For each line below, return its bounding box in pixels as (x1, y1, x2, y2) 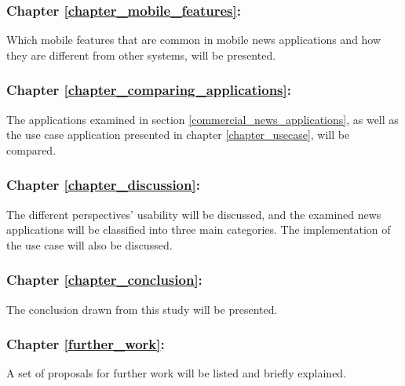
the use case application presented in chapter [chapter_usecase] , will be (6, 126, 350, 143)
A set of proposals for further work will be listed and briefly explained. (6, 365, 347, 381)
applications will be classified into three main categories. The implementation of (6, 221, 391, 238)
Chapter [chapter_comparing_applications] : (6, 80, 291, 100)
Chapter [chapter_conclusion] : (6, 270, 202, 289)
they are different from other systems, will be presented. (6, 46, 276, 63)
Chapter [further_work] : (6, 334, 165, 354)
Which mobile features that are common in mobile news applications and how (6, 31, 381, 48)
